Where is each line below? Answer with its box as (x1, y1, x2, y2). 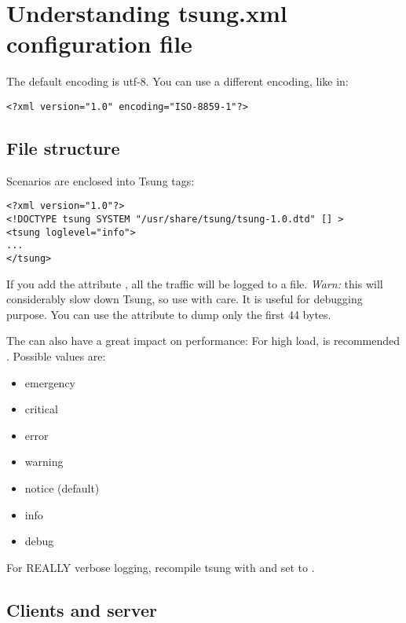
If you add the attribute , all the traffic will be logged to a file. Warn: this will (6, 275, 383, 291)
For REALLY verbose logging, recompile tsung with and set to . (6, 559, 315, 575)
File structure (6, 135, 120, 159)
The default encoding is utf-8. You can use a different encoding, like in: (6, 73, 349, 90)
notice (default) (24, 479, 100, 496)
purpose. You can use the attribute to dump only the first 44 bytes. (6, 306, 331, 322)
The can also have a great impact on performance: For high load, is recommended (6, 332, 401, 349)
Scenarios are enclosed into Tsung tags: (6, 172, 195, 189)
